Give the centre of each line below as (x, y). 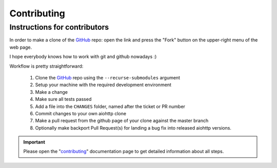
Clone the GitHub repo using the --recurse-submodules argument (108, 77)
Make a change (51, 92)
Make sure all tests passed (63, 99)
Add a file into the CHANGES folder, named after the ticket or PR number (110, 106)
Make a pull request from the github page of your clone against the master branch (122, 121)
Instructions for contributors (59, 27)
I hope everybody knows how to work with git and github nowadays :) (83, 57)
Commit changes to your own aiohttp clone (81, 113)
